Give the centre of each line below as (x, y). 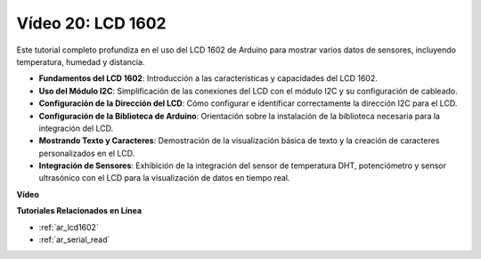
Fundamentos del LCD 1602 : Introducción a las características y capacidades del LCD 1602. (208, 78)
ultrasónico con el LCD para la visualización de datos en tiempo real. (164, 178)
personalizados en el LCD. (87, 153)
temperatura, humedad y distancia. (81, 61)
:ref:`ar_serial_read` (74, 239)
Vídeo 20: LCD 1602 (91, 23)
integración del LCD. (76, 128)
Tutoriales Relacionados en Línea (79, 211)
